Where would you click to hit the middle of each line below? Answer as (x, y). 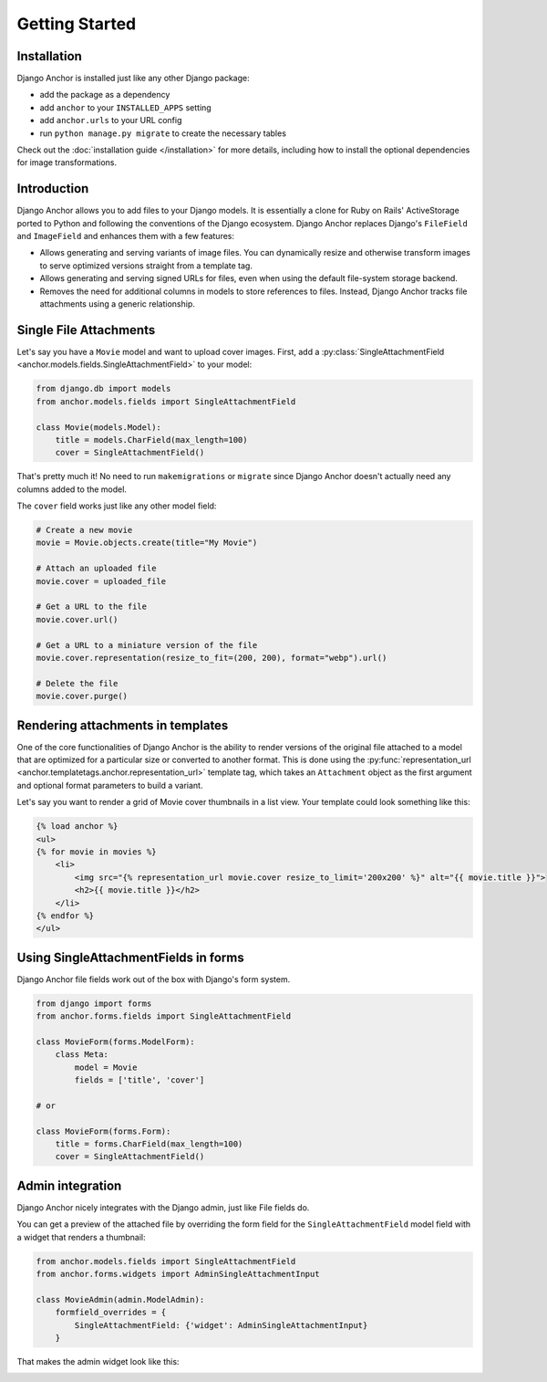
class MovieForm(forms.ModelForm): (115, 1042)
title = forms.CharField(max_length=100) (149, 1144)
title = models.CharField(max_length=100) (151, 440)
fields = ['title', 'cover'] (139, 1080)
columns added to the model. (72, 489)
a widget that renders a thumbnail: (81, 1237)
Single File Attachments (86, 330)
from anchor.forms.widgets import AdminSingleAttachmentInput (178, 1274)
